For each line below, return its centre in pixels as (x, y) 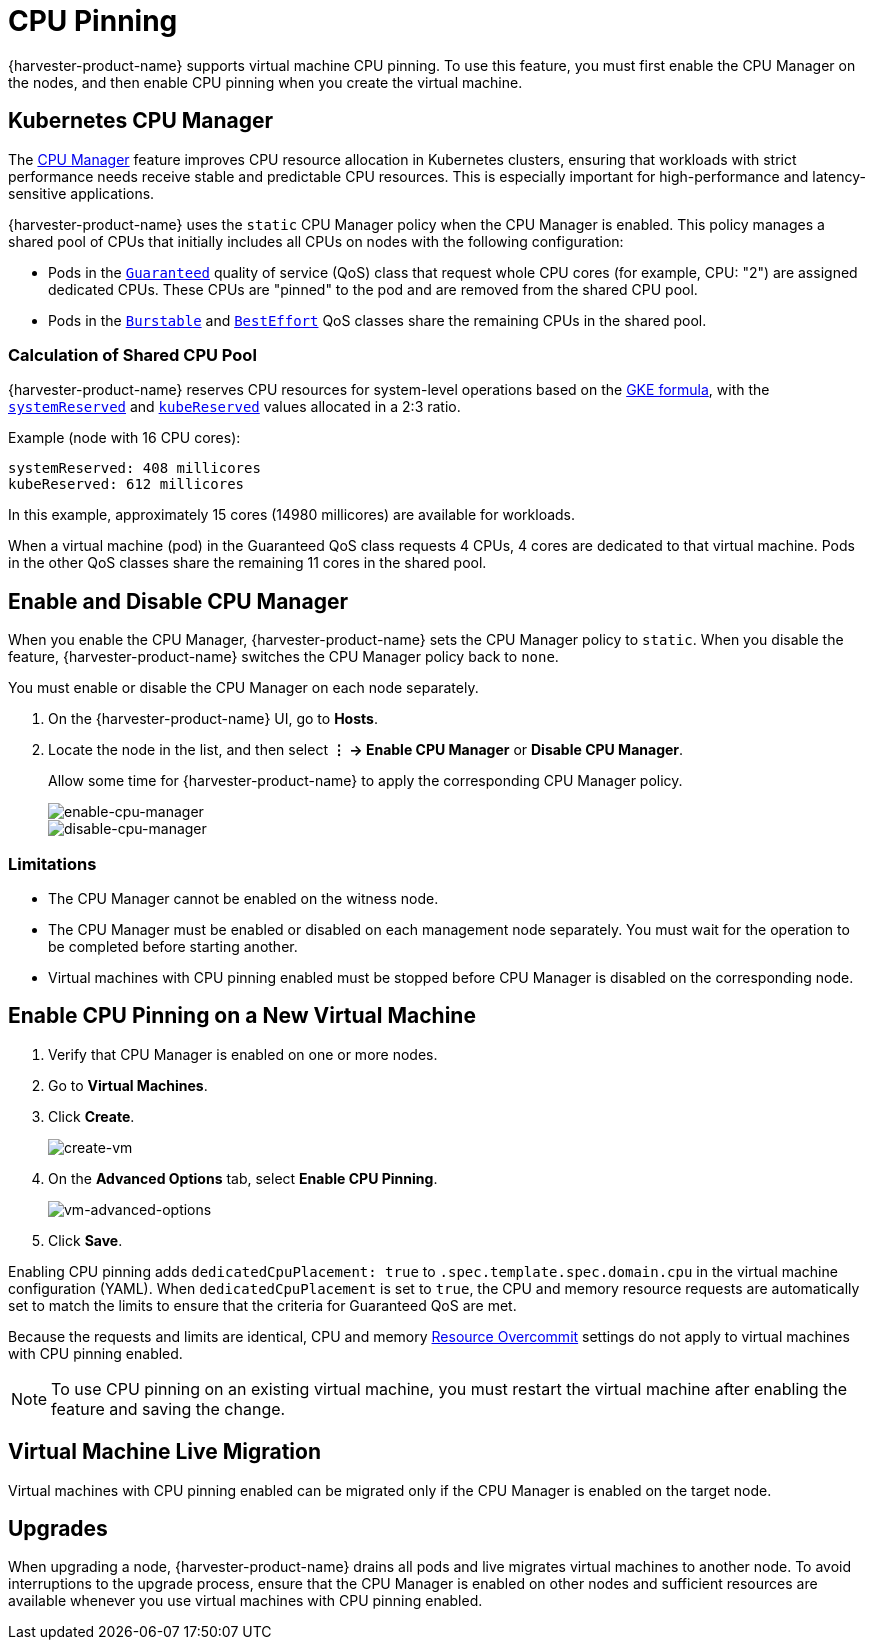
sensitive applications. (81, 193)
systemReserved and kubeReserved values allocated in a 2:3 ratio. (234, 407)
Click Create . (91, 1116)
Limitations (52, 863)
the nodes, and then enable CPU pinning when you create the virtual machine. (265, 82)
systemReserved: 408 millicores (134, 468)
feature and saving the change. (168, 1408)
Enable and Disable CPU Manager (178, 601)
